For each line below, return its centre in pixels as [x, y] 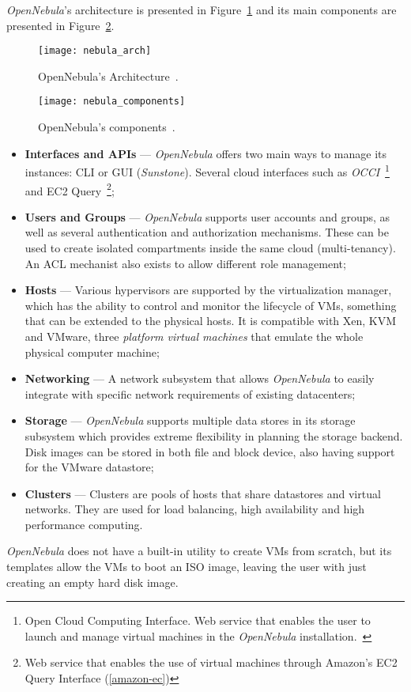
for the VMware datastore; [89, 467]
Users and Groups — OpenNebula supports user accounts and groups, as [207, 216]
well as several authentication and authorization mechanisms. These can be [207, 232]
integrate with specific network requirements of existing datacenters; [190, 393]
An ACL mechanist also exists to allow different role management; [185, 263]
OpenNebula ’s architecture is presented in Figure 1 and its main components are [202, 9]
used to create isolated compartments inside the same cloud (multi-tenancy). [210, 247]
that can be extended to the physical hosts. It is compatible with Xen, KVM [211, 321]
